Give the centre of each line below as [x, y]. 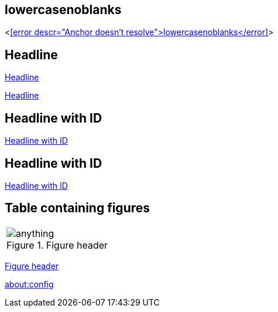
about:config [29, 284]
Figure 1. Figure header [57, 245]
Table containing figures [78, 208]
